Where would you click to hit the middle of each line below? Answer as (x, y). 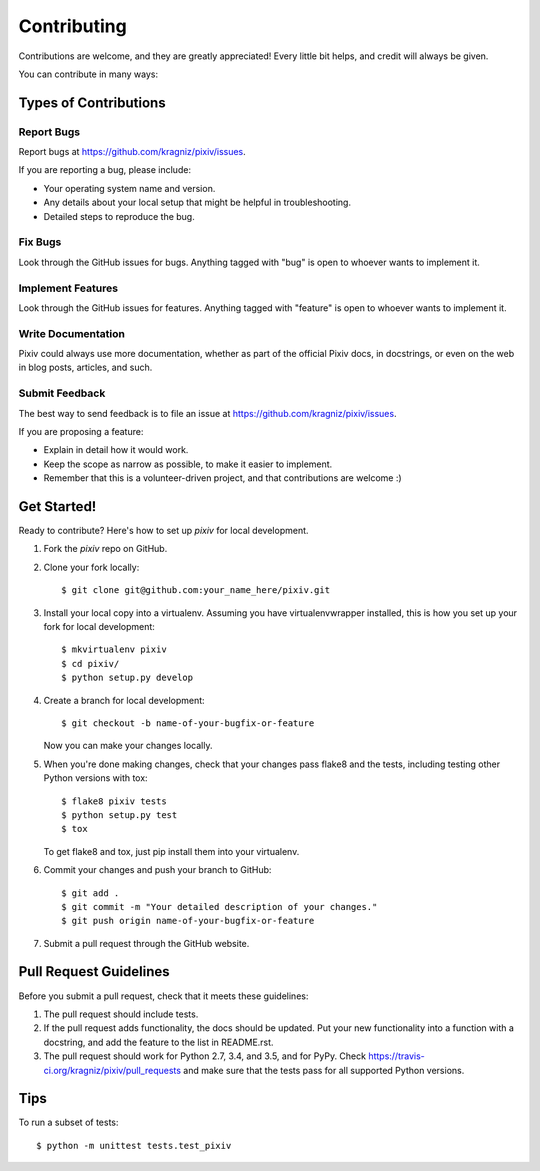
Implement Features (68, 288)
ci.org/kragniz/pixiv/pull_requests (112, 1070)
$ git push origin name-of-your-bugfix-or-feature (188, 921)
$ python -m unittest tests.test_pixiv (134, 1145)
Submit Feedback (62, 393)
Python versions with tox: (96, 778)
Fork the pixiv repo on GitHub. (105, 549)
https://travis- (396, 1056)
